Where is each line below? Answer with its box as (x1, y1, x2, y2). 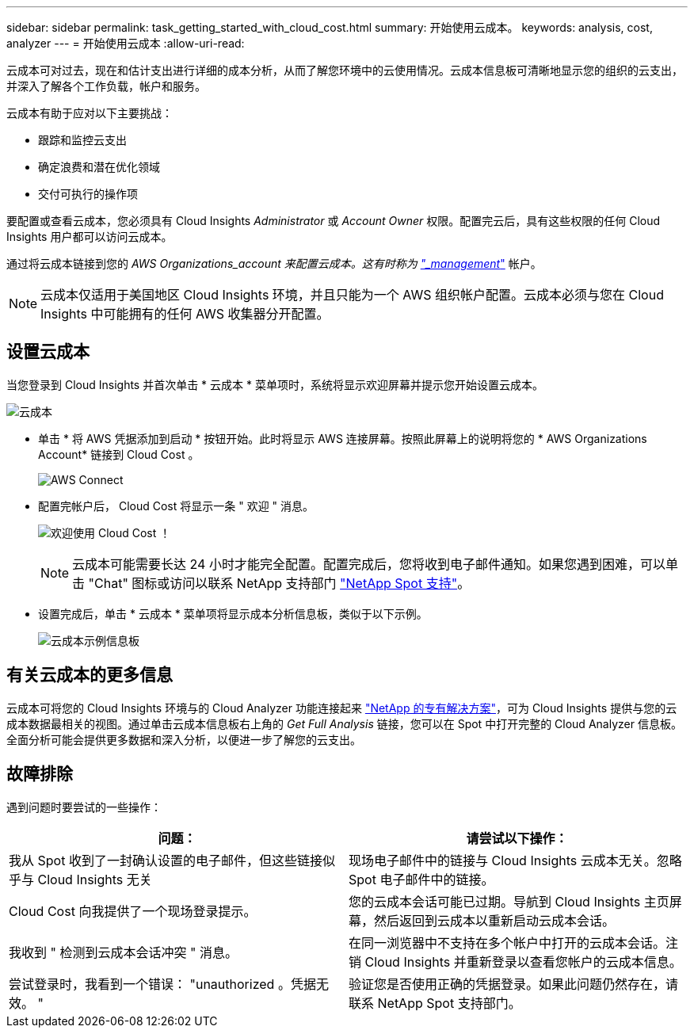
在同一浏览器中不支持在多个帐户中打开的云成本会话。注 (349, 934, 679, 951)
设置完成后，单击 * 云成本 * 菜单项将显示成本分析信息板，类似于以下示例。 (38, 606, 428, 620)
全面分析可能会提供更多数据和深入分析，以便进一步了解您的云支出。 (6, 732, 361, 746)
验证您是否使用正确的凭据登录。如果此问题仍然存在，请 (349, 975, 679, 992)
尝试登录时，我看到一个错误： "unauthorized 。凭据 (9, 975, 316, 992)
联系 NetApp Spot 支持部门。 (349, 994, 521, 1011)
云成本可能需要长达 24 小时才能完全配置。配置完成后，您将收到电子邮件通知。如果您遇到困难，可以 (72, 555, 665, 572)
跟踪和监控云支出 (38, 133, 127, 147)
